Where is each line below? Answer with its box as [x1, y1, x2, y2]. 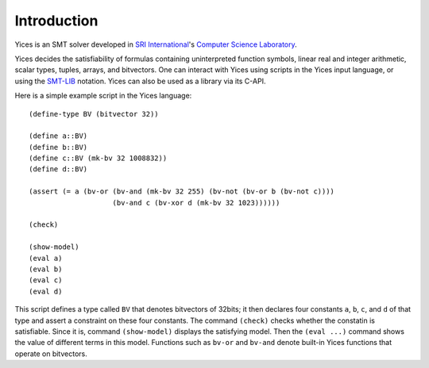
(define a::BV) [29, 132, 88, 140]
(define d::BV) [29, 165, 88, 174]
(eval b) [29, 264, 63, 274]
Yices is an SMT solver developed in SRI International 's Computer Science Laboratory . [14, 40, 297, 49]
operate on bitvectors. [14, 349, 87, 358]
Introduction [14, 12, 99, 29]
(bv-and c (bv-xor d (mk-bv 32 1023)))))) [112, 198, 280, 207]
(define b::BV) [29, 143, 88, 151]
